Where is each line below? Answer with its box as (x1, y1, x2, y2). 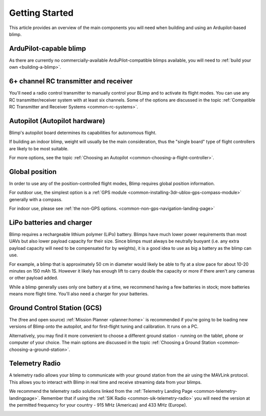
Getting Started (9, 7, 74, 18)
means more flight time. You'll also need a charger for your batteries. (9, 291, 149, 297)
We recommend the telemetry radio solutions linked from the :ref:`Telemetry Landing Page (9, 388, 193, 394)
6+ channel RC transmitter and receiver (9, 77, 133, 86)
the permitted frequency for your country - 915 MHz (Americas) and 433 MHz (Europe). (9, 402, 187, 408)
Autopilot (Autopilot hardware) (9, 116, 105, 125)
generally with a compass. (9, 196, 63, 202)
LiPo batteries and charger (9, 218, 92, 227)
